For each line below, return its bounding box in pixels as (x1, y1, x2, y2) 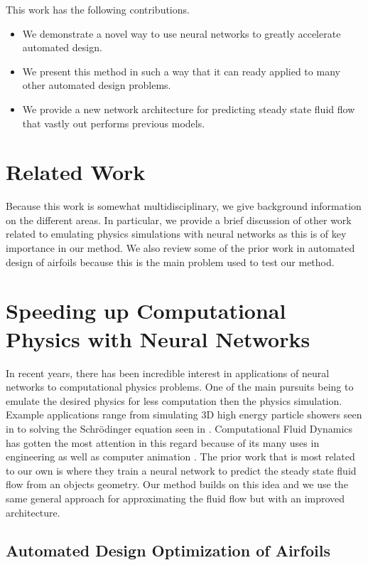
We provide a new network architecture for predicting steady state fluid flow (22, 101, 355, 116)
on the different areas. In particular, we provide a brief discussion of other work (6, 212, 352, 227)
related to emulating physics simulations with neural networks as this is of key (6, 226, 347, 241)
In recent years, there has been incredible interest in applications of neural (6, 365, 330, 380)
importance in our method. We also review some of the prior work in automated (6, 241, 355, 255)
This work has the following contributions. (6, 2, 190, 16)
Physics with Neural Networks (6, 324, 310, 353)
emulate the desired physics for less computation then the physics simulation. (6, 393, 342, 408)
